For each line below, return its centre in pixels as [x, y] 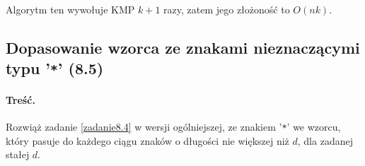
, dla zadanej [325, 140]
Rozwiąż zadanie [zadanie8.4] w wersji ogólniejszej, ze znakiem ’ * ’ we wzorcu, [173, 127]
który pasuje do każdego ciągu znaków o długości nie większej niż [147, 140]
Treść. [21, 99]
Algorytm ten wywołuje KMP [70, 9]
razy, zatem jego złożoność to [227, 9]
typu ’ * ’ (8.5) [55, 68]
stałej [18, 154]
